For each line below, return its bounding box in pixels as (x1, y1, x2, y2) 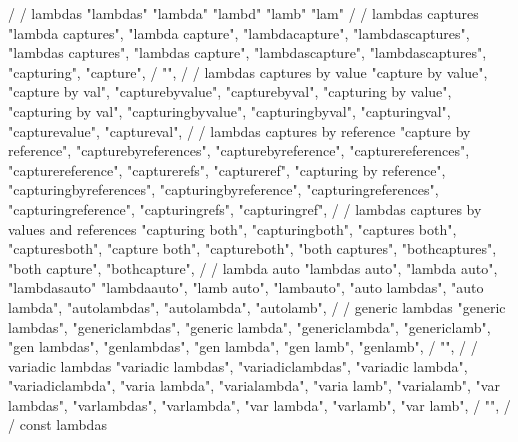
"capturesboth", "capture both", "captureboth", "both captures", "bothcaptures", (8, 238, 497, 259)
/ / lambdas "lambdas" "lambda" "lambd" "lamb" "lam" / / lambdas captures (8, 3, 479, 23)
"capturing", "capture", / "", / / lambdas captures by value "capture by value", (8, 61, 488, 82)
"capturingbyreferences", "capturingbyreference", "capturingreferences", (8, 179, 439, 200)
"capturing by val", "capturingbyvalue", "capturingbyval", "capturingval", (8, 100, 451, 121)
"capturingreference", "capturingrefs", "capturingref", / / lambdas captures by (8, 198, 482, 219)
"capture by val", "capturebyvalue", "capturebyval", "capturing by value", (8, 81, 452, 102)
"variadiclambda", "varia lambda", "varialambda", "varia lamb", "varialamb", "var (8, 375, 500, 396)
